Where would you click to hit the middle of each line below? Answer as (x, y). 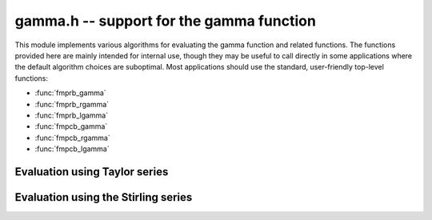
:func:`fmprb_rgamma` (72, 104)
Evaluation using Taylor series (92, 172)
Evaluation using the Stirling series (104, 197)
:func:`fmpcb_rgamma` (73, 138)
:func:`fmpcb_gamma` (71, 126)
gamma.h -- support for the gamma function (165, 21)
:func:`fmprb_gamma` (71, 93)
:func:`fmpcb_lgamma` (72, 149)
